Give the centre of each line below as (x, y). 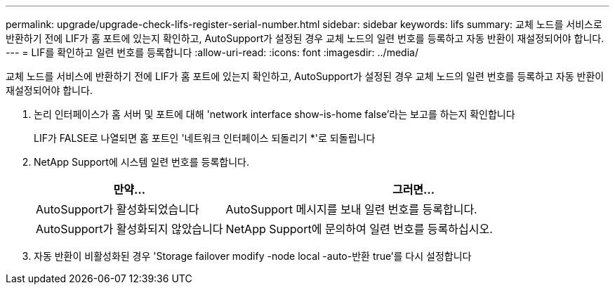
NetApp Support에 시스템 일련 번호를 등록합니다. (142, 162)
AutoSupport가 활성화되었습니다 (118, 209)
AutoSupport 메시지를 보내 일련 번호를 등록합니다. (351, 209)
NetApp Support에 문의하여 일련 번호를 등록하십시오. (359, 229)
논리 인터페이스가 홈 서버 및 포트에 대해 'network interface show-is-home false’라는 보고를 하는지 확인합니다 (275, 114)
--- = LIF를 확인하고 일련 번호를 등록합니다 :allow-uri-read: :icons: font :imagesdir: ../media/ (212, 52)
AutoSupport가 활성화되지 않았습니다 (130, 229)
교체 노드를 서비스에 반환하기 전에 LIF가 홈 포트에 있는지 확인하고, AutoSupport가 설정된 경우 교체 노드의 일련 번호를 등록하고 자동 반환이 (305, 76)
